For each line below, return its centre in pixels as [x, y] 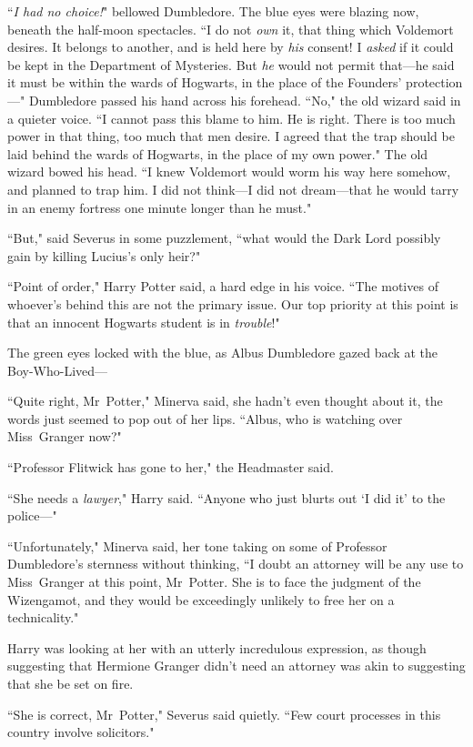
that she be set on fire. [70, 683]
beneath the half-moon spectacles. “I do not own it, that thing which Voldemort [231, 29]
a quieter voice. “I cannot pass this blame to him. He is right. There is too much [231, 118]
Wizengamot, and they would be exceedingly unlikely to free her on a [201, 599]
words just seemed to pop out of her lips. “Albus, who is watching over [205, 418]
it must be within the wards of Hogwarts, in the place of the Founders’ [205, 82]
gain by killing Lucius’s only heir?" [104, 255]
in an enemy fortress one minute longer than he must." [160, 207]
